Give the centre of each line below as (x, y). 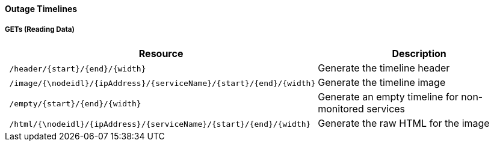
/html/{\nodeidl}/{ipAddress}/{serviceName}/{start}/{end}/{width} (160, 124)
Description (419, 53)
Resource (161, 53)
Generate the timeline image (382, 82)
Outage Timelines (41, 9)
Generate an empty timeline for (388, 96)
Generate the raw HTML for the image (404, 123)
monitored (341, 108)
